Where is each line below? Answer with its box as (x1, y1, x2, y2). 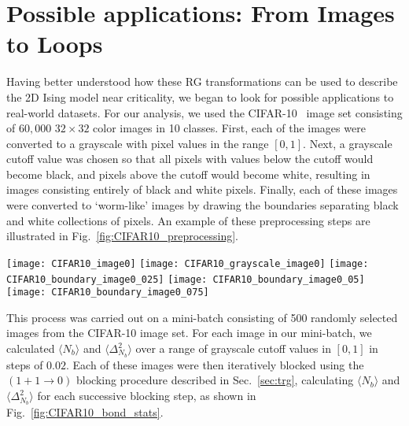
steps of (6, 356, 43, 372)
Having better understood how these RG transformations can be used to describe (6, 73, 398, 90)
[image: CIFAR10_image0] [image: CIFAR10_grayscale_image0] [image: (6, 257, 369, 269)
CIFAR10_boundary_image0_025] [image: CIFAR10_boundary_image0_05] (6, 273, 365, 285)
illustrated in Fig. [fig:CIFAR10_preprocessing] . (6, 228, 239, 244)
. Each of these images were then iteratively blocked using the (66, 356, 364, 372)
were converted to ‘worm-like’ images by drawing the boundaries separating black (6, 197, 399, 213)
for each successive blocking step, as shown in (37, 387, 256, 404)
